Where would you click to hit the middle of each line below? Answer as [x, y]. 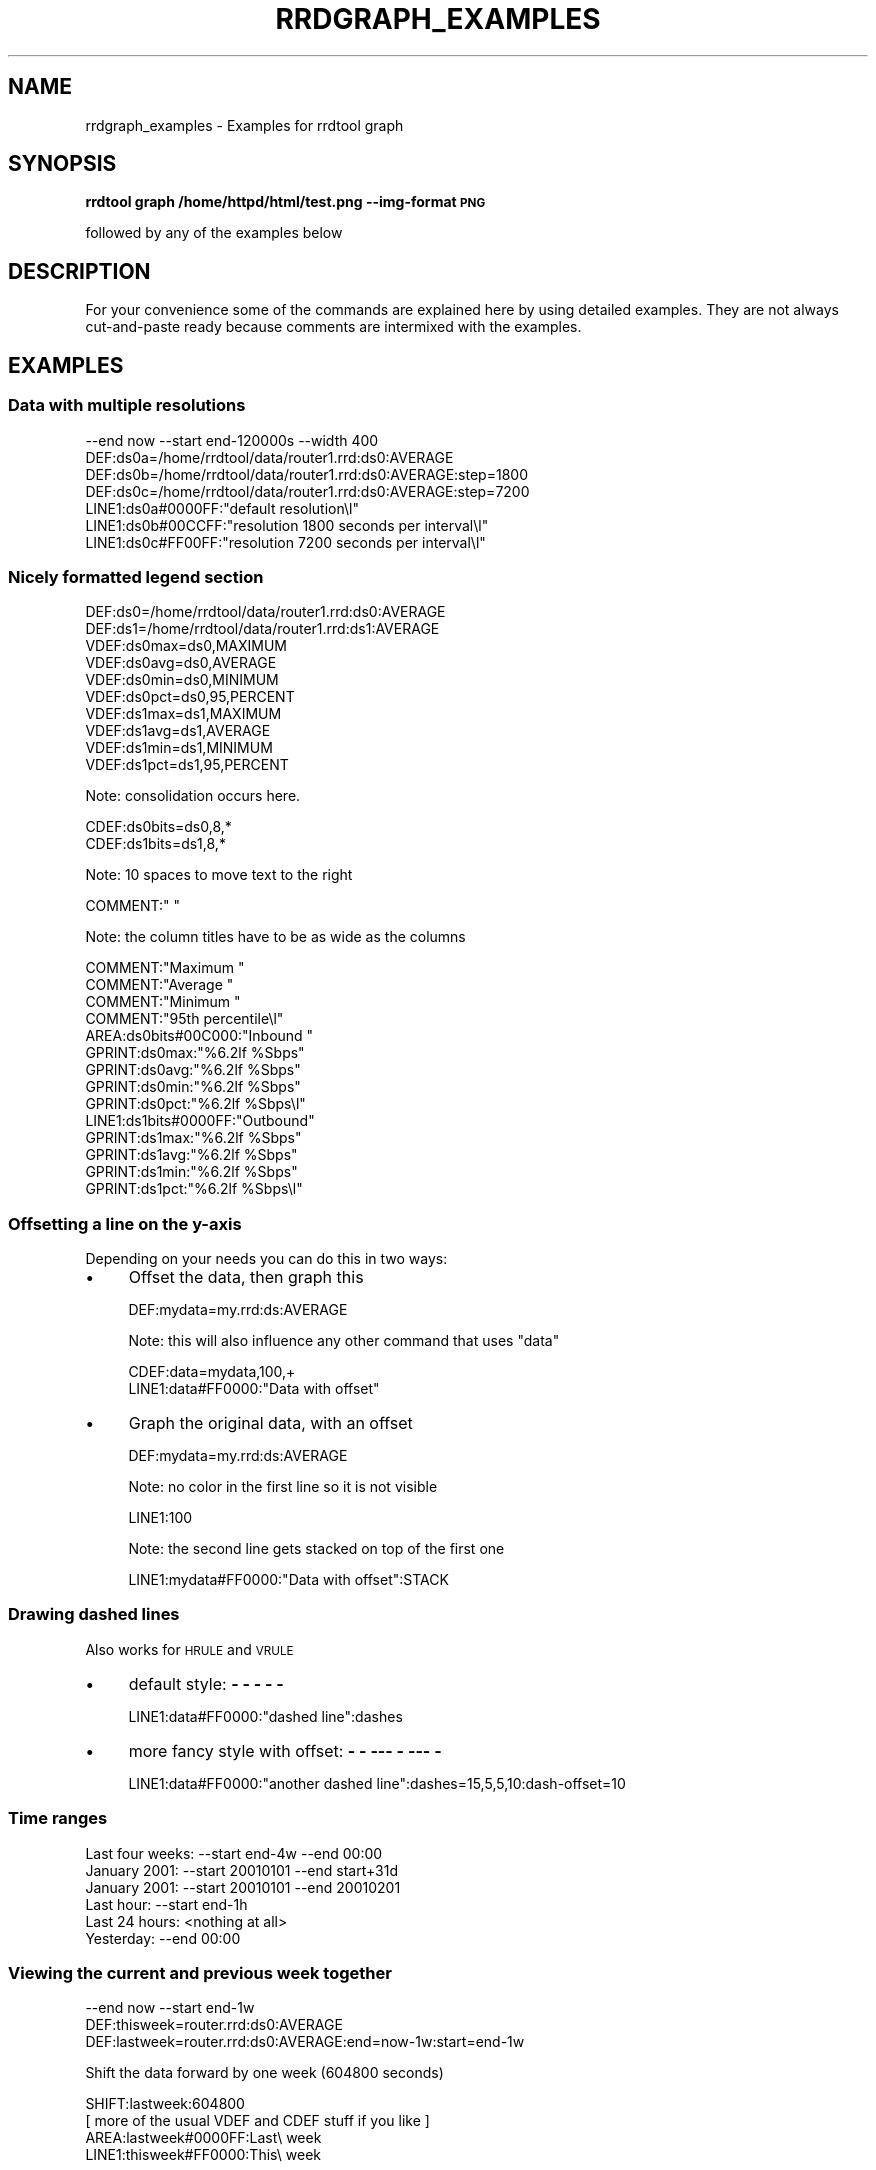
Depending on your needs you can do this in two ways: [266, 1258]
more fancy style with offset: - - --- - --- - [285, 1750]
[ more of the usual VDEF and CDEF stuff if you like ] [257, 2121]
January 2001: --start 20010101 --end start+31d [242, 1870]
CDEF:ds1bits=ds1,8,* [155, 844]
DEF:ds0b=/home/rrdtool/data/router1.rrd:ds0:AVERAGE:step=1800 [306, 474]
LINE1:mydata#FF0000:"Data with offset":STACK [288, 1579]
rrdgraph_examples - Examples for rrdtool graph [244, 125]
